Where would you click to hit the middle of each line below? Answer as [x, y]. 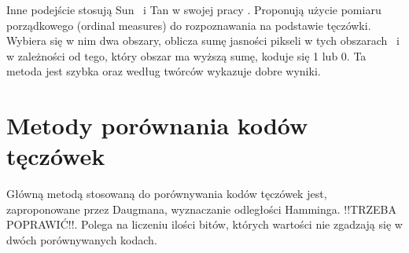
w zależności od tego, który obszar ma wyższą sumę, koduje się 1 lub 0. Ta [186, 55]
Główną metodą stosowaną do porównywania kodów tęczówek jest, [167, 194]
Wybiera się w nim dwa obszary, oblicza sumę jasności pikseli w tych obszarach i [203, 40]
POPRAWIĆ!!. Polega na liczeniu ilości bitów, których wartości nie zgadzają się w [204, 224]
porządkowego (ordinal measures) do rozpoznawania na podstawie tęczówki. [189, 25]
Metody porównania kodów [157, 125]
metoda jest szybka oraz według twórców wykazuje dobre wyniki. [164, 71]
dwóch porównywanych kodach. [82, 240]
